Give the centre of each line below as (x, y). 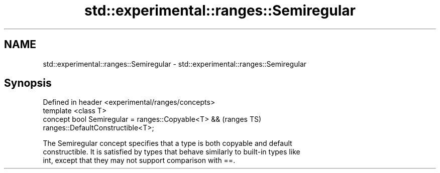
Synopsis (28, 83)
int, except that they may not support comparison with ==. (139, 160)
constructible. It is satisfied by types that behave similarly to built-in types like (172, 152)
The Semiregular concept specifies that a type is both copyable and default (168, 143)
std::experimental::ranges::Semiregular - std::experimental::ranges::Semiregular (175, 64)
